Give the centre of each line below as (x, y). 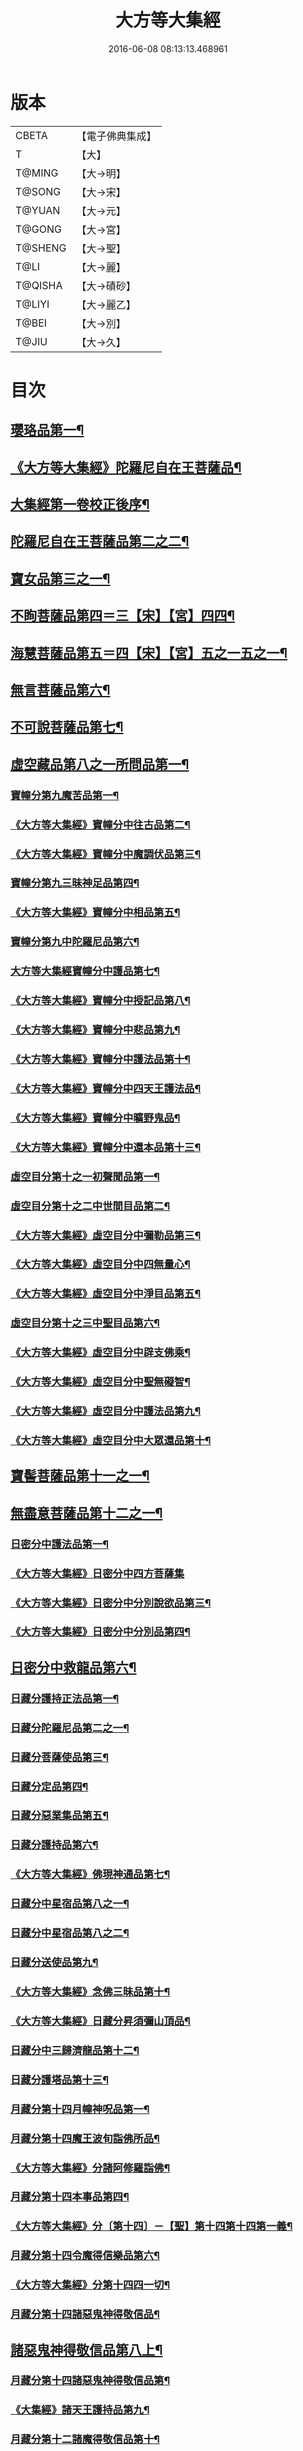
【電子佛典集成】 (116, 136)
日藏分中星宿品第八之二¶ (70, 1933)
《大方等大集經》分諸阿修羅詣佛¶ (90, 2168)
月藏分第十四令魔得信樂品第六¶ (85, 2256)
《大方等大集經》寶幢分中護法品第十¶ (100, 1059)
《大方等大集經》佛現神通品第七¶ (90, 1874)
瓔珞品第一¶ (47, 430)
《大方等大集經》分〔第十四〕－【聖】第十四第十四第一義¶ (151, 2226)
